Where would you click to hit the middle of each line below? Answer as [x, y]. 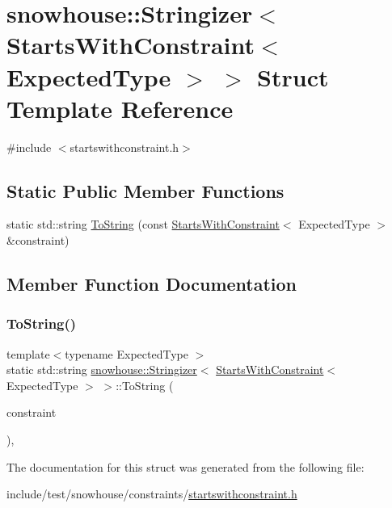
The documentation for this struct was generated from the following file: [185, 466]
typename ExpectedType [126, 353]
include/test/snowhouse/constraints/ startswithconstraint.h [152, 494]
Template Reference [120, 108]
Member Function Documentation [152, 284]
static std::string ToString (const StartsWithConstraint [143, 224]
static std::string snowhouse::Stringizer [102, 369]
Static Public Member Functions [145, 190]
